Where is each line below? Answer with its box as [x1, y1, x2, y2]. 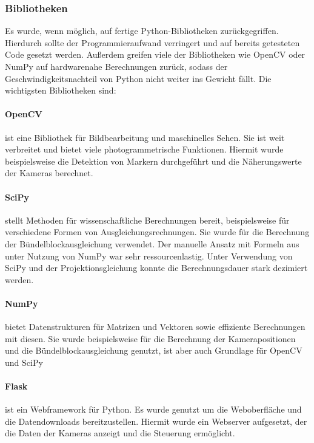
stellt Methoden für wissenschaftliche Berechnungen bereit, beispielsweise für [5, 213, 290, 226]
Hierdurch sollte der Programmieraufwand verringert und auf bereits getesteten [5, 36, 300, 49]
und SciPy [5, 355, 43, 368]
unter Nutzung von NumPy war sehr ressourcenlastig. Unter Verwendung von [5, 249, 293, 262]
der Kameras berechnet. [5, 167, 93, 179]
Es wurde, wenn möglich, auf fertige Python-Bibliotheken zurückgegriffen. [5, 24, 279, 37]
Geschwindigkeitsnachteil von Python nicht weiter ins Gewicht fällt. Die [5, 72, 272, 84]
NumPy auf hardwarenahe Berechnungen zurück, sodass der [5, 60, 228, 72]
